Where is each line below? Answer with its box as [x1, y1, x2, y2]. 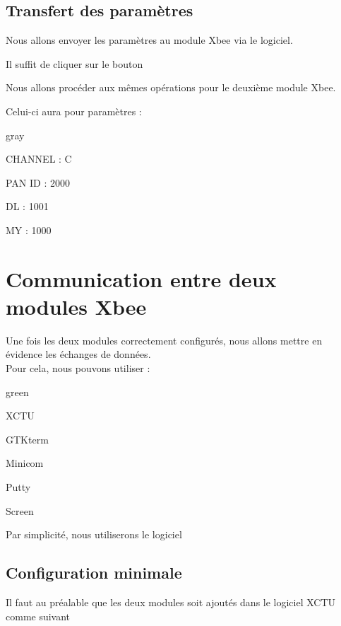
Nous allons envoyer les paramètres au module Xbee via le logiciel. [6, 33, 293, 47]
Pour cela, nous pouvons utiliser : [6, 361, 150, 376]
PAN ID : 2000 [6, 175, 70, 190]
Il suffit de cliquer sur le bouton [6, 56, 143, 71]
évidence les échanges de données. [6, 347, 151, 361]
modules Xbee [6, 291, 147, 320]
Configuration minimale [6, 562, 182, 584]
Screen [6, 503, 34, 518]
